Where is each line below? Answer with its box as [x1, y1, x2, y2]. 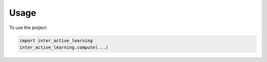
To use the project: [9, 25, 48, 31]
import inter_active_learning [19, 37, 93, 43]
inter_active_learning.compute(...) [19, 44, 109, 50]
